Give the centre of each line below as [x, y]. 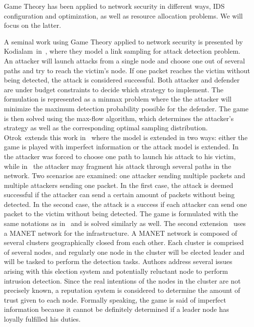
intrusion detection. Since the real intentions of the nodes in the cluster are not [122, 280]
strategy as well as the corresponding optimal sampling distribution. [106, 128]
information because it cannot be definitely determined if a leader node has [116, 309]
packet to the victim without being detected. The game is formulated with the [121, 214]
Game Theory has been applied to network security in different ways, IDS [114, 6]
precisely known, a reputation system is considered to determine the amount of [122, 290]
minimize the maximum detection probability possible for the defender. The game [126, 108]
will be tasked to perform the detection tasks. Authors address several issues [118, 261]
